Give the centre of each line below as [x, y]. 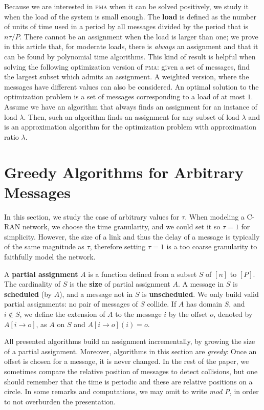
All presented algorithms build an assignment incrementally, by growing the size [130, 341]
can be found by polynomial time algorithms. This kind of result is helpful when [130, 56]
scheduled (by [28, 294]
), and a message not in [96, 294]
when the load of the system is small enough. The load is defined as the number [130, 16]
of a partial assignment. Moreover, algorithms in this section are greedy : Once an [130, 351]
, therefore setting [118, 246]
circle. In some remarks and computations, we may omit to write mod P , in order [131, 391]
